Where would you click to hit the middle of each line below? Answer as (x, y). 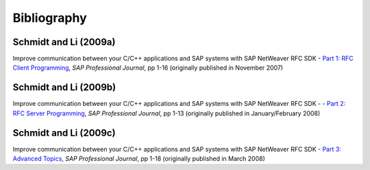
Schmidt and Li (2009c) (64, 133)
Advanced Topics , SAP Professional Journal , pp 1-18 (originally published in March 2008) (139, 159)
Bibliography (50, 18)
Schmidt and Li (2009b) (64, 88)
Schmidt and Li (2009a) (64, 42)
